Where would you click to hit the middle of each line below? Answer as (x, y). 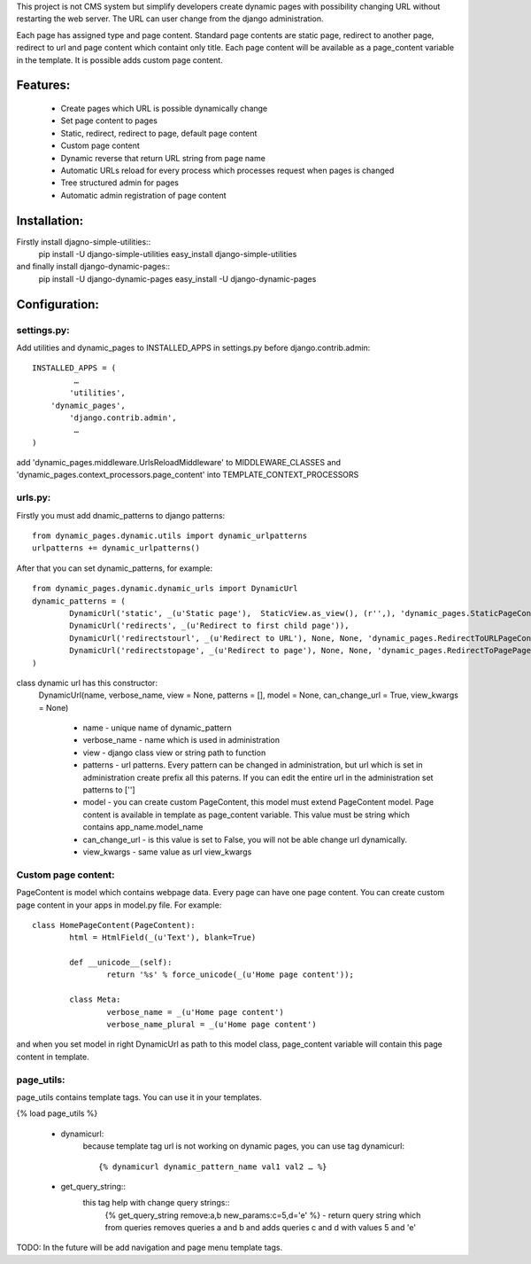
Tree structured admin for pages (120, 183)
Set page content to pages (109, 121)
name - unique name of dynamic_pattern (157, 728)
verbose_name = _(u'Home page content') (196, 1012)
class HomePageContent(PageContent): (114, 925)
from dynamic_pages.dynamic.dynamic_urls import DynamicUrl (165, 589)
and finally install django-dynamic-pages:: (93, 267)
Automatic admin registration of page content (143, 195)
